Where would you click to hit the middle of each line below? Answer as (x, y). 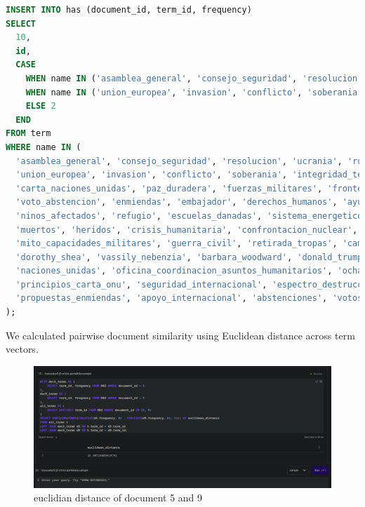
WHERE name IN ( (44, 147)
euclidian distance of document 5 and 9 (118, 498)
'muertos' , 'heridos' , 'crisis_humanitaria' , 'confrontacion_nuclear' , (187, 230)
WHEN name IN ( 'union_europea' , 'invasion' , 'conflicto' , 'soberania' (194, 92)
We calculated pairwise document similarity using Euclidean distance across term (180, 335)
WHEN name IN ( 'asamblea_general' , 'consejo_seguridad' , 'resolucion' (194, 78)
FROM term (28, 134)
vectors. (22, 349)
